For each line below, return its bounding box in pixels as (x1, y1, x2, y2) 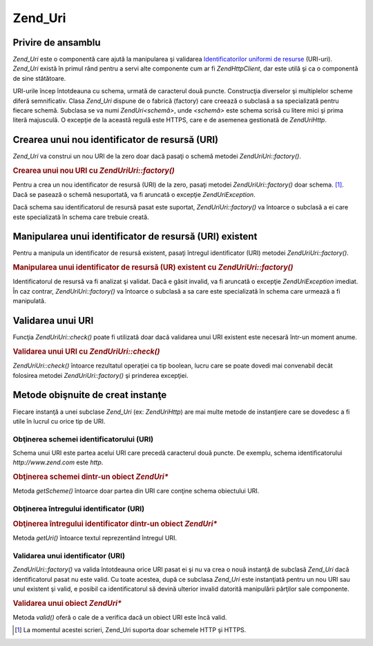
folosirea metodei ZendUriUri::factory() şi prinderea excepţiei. (12, 371, 189, 379)
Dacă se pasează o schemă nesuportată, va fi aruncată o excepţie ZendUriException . (12, 190, 256, 198)
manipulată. (12, 297, 46, 305)
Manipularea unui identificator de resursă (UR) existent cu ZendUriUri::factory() (12, 263, 294, 272)
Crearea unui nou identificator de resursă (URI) (12, 134, 219, 146)
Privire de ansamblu (12, 37, 101, 48)
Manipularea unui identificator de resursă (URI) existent (12, 231, 258, 243)
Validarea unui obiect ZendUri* (12, 598, 122, 608)
